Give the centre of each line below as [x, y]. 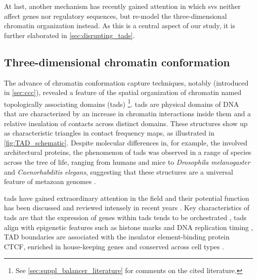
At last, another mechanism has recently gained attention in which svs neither [122, 6]
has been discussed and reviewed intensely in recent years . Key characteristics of [127, 208]
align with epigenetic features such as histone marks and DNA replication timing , [128, 227]
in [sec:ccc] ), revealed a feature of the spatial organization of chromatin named [123, 92]
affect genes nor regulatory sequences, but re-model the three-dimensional [115, 16]
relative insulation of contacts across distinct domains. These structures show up [126, 123]
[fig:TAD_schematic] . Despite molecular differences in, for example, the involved [126, 142]
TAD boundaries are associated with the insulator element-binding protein [117, 237]
